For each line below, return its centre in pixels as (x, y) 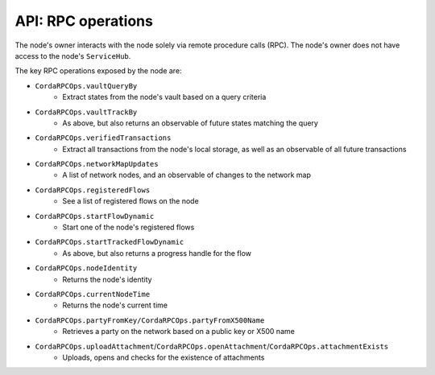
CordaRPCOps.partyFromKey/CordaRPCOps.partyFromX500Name (150, 320)
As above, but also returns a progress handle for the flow (157, 253)
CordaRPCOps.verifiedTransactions (103, 138)
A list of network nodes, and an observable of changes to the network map (187, 175)
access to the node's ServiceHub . (73, 56)
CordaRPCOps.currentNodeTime (93, 294)
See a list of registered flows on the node (130, 201)
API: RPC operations (84, 21)
